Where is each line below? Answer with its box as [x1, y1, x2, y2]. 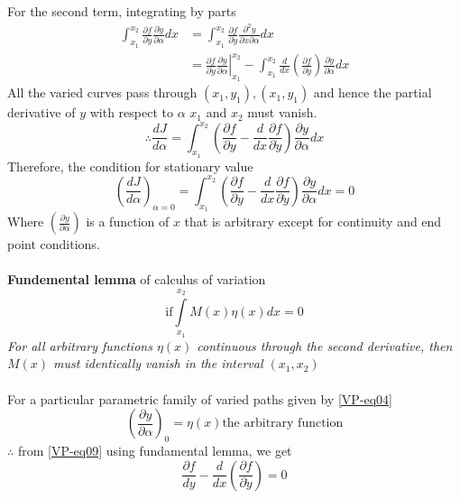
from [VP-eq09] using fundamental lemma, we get [17, 440, 292, 459]
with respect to [89, 103, 173, 122]
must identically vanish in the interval [53, 354, 263, 373]
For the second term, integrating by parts [7, 2, 236, 20]
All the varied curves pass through [7, 83, 198, 102]
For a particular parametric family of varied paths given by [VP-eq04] [7, 389, 392, 408]
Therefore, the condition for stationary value [7, 156, 253, 175]
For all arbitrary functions [7, 336, 152, 355]
